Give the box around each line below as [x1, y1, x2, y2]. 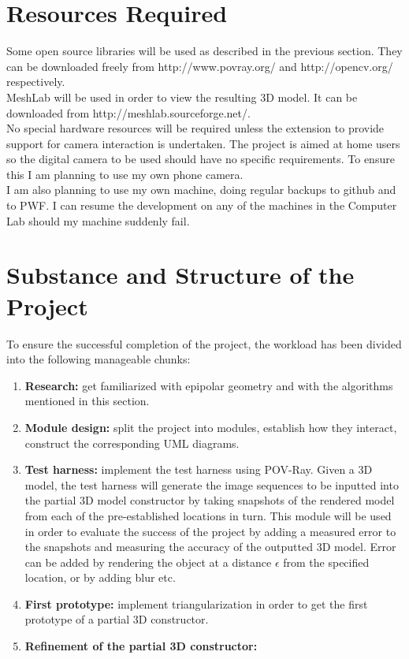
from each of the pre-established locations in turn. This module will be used [24, 507, 392, 523]
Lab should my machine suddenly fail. [6, 212, 190, 229]
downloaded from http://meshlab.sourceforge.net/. [6, 104, 251, 121]
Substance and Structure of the [6, 259, 355, 291]
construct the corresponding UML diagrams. [24, 434, 240, 451]
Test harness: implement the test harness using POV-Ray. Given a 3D [24, 461, 373, 478]
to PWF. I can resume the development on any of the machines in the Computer [6, 197, 397, 214]
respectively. [6, 73, 65, 90]
